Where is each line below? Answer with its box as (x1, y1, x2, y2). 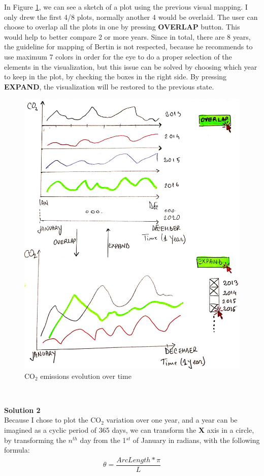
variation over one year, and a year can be (106, 414, 238, 425)
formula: (4, 444, 30, 455)
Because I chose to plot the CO (4, 414, 102, 425)
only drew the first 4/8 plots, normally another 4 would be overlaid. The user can (4, 11, 258, 22)
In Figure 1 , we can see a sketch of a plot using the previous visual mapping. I (4, 2, 248, 12)
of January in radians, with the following (133, 434, 260, 445)
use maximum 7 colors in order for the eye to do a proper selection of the (4, 51, 232, 62)
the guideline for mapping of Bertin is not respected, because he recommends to (4, 41, 253, 52)
